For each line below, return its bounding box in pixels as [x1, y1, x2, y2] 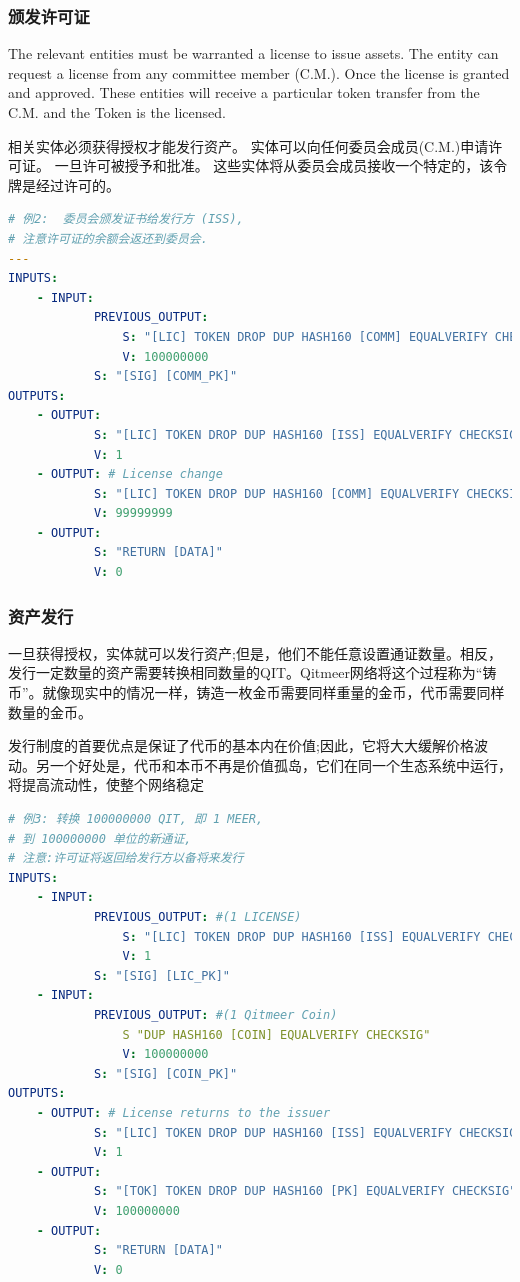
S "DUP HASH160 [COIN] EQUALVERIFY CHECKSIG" [122, 1027, 431, 1042]
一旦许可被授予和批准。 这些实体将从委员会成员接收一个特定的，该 [54, 155, 494, 176]
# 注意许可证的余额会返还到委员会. [8, 231, 208, 246]
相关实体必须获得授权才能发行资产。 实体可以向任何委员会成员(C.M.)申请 [8, 135, 489, 156]
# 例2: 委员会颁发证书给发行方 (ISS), [8, 212, 244, 227]
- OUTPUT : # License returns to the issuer [36, 1105, 331, 1120]
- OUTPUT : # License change [36, 467, 223, 482]
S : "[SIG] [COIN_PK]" [93, 1066, 238, 1081]
